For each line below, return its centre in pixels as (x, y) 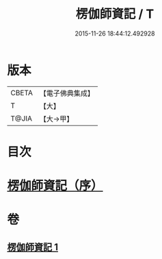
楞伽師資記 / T (115, 14)
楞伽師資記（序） (55, 186)
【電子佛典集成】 (67, 93)
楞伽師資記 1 (33, 247)
